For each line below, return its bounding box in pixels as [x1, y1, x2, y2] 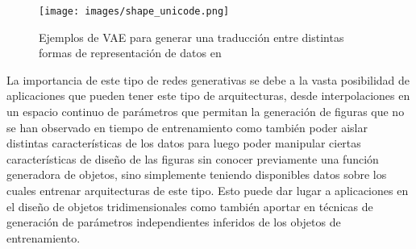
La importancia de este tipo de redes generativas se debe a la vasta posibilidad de [6, 71, 410, 88]
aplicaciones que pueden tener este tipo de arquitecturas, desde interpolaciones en [6, 87, 410, 104]
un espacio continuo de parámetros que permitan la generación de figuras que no [6, 103, 405, 120]
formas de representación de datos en [39, 44, 222, 61]
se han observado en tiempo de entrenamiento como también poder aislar [6, 118, 368, 135]
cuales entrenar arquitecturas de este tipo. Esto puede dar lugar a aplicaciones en [6, 182, 409, 198]
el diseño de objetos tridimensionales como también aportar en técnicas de [6, 197, 373, 214]
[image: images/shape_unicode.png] [39, 6, 230, 17]
